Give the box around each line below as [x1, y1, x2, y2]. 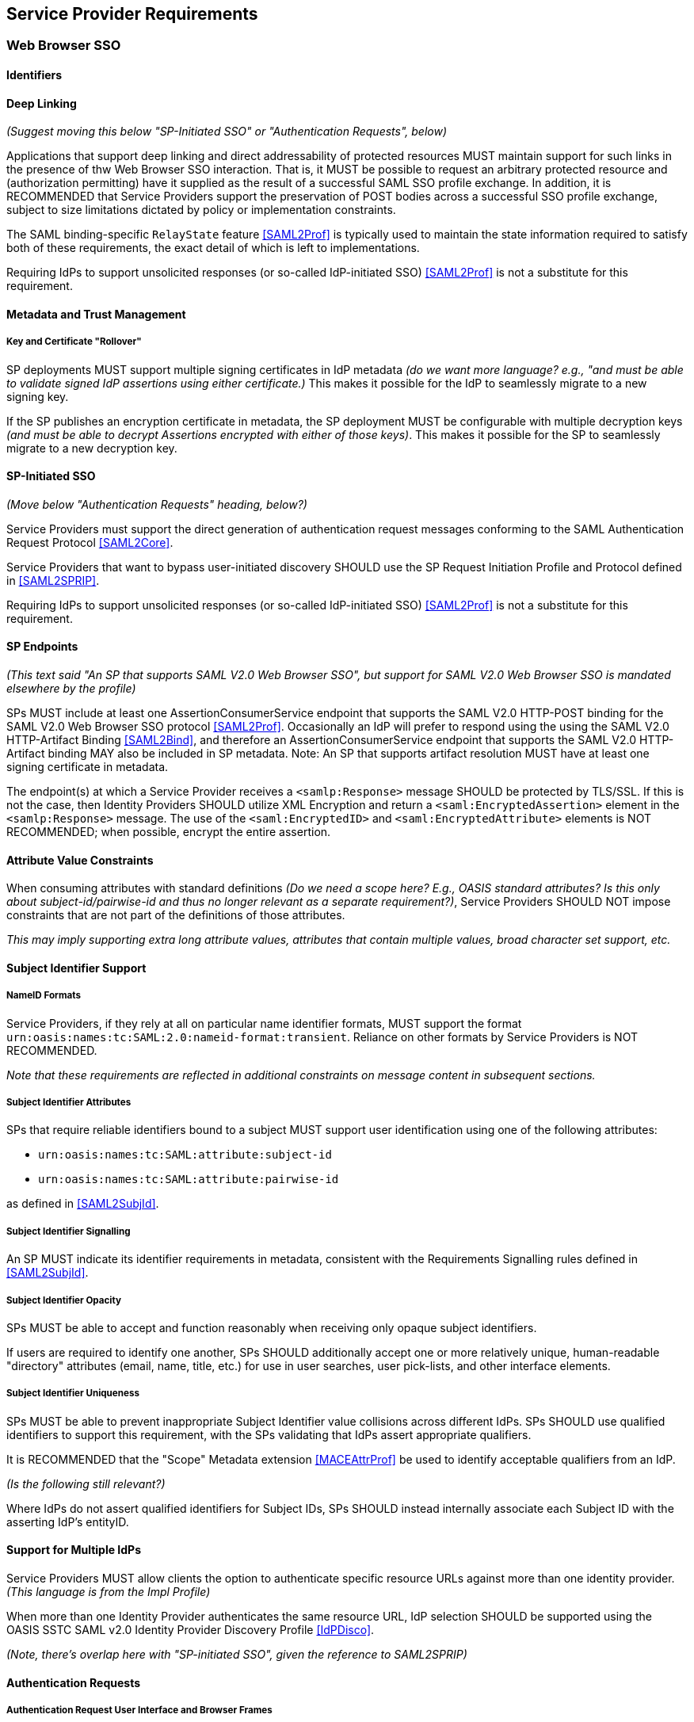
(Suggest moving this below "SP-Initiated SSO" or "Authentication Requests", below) [6, 124, 447, 139]
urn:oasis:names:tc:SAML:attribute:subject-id [38, 1148, 332, 1162]
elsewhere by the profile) [6, 682, 136, 696]
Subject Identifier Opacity [6, 1294, 122, 1306]
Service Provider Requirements [6, 4, 258, 24]
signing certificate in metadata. [6, 760, 169, 774]
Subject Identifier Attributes [6, 1097, 132, 1109]
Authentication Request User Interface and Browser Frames [6, 1705, 273, 1716]
